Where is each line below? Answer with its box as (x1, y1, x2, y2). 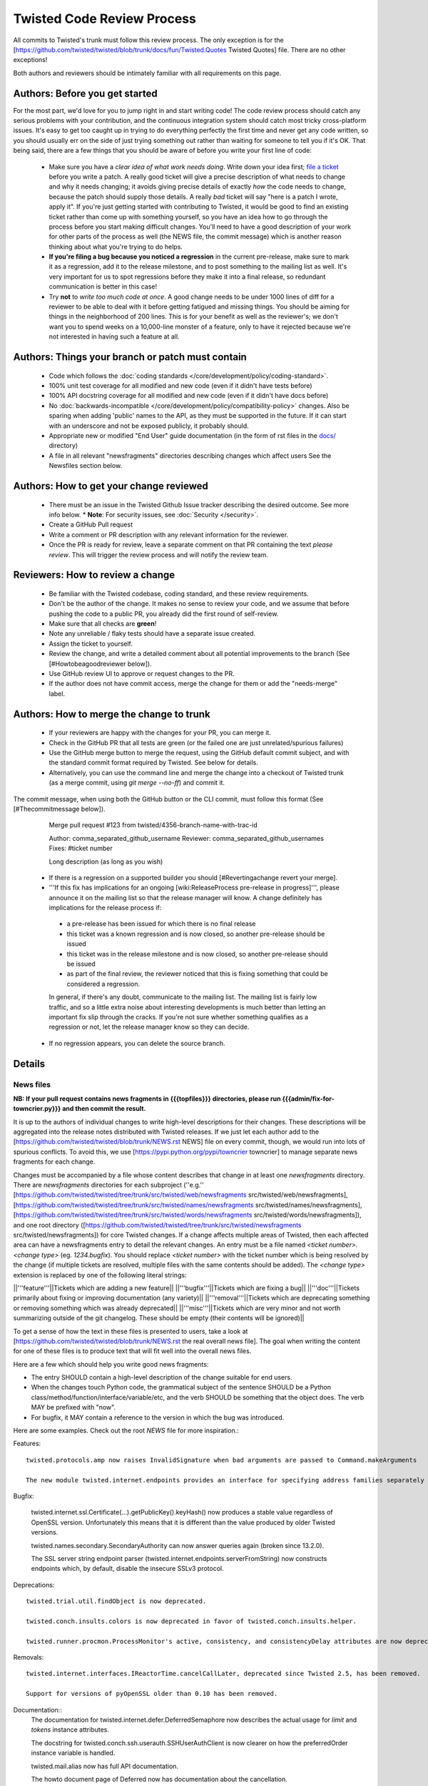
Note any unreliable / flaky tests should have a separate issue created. (49, 629, 256, 638)
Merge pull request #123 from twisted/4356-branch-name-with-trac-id (49, 821, 258, 829)
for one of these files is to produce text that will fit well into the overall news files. (13, 1347, 252, 1355)
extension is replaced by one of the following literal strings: (13, 1270, 187, 1279)
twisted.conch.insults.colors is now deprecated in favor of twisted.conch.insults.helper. (26, 1617, 357, 1625)
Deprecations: (13, 1580, 55, 1589)
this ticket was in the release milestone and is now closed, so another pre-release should (66, 949, 328, 958)
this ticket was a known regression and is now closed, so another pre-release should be (66, 929, 325, 938)
